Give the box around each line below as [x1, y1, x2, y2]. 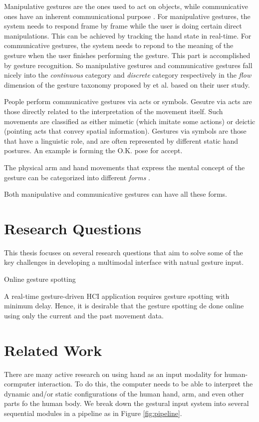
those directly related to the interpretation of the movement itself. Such [4, 106, 223, 116]
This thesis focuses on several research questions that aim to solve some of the [4, 247, 243, 257]
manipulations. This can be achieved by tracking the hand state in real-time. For [4, 30, 252, 41]
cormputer [4, 378, 36, 389]
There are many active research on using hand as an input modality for [4, 368, 223, 379]
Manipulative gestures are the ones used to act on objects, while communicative [4, 1, 248, 11]
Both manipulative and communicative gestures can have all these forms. [4, 189, 227, 199]
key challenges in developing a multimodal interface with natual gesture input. [4, 257, 244, 267]
